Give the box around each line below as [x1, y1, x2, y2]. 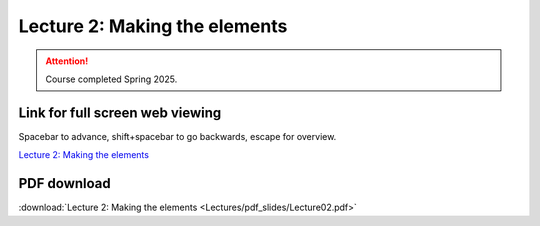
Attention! [45, 55, 89, 67]
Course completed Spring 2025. [45, 73, 178, 85]
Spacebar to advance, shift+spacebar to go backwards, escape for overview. [18, 130, 337, 142]
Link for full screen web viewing [18, 104, 222, 121]
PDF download [18, 175, 112, 192]
